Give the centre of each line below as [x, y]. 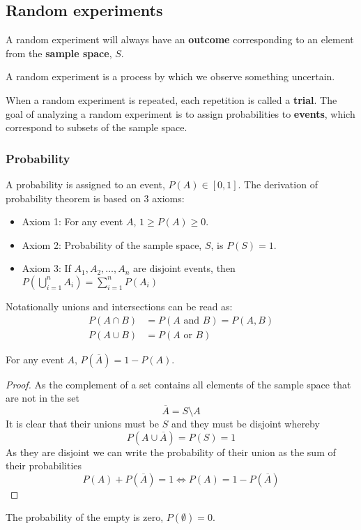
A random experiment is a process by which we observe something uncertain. [170, 76]
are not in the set [43, 398]
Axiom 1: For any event [72, 221]
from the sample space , [59, 53]
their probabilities [44, 465]
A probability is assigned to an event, [85, 184]
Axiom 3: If [46, 268]
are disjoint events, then [184, 268]
